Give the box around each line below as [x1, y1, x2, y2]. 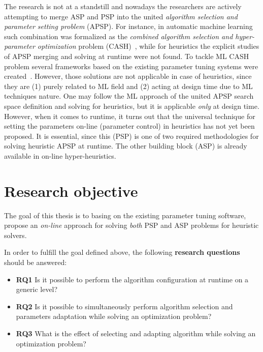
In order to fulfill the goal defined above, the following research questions [4, 247, 240, 257]
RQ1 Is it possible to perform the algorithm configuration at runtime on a [16, 274, 249, 284]
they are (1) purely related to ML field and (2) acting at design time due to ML [4, 80, 253, 91]
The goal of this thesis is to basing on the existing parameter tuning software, [4, 210, 246, 220]
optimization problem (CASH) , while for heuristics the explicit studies [37, 41, 259, 51]
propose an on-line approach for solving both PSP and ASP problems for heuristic [4, 220, 259, 230]
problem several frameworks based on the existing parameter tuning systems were [4, 61, 258, 71]
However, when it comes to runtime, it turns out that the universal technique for [4, 110, 255, 121]
